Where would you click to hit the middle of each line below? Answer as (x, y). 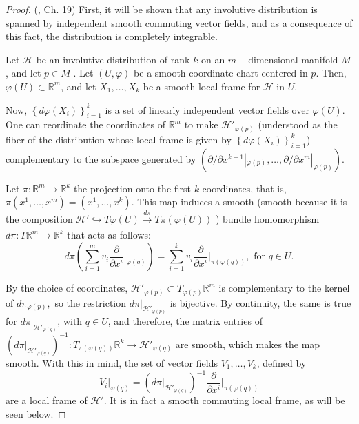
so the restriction (91, 302)
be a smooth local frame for (202, 86)
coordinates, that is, (244, 188)
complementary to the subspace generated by (101, 158)
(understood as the (298, 124)
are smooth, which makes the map (248, 344)
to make (201, 124)
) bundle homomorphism (267, 219)
